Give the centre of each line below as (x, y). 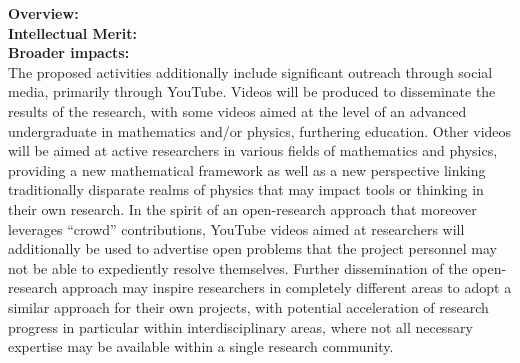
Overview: (43, 13)
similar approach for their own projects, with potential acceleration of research (248, 306)
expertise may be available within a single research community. (201, 346)
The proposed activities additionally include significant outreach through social (250, 71)
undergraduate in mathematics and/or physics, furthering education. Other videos (260, 130)
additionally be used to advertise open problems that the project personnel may (252, 248)
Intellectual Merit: (73, 32)
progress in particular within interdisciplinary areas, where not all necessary (240, 326)
